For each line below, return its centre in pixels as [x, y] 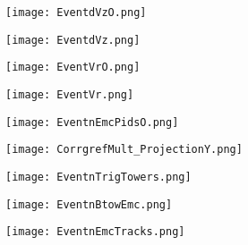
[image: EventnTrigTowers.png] [98, 177]
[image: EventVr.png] [70, 94]
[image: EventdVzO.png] [76, 13]
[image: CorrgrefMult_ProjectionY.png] [124, 150]
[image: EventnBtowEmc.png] [89, 204]
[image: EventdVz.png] [73, 40]
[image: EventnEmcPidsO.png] [92, 122]
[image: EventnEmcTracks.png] [95, 232]
